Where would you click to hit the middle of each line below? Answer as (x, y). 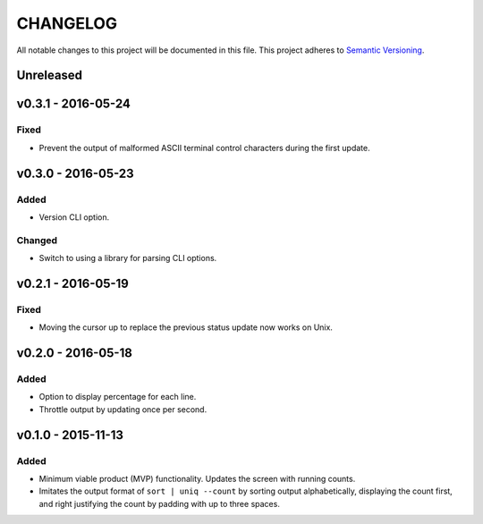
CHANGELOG (67, 23)
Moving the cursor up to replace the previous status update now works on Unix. (186, 327)
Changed (37, 240)
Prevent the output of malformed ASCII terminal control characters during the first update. (204, 148)
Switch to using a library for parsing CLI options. (128, 258)
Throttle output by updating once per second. (123, 409)
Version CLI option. (74, 217)
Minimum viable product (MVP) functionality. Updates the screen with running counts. (197, 478)
